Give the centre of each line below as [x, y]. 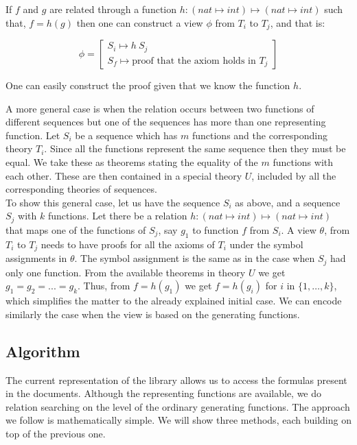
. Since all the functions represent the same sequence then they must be [195, 148]
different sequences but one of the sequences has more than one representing [166, 122]
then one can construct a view [140, 22]
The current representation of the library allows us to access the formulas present [176, 380]
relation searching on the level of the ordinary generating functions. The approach [178, 406]
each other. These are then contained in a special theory [124, 175]
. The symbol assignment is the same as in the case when [195, 258]
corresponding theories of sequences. [81, 189]
